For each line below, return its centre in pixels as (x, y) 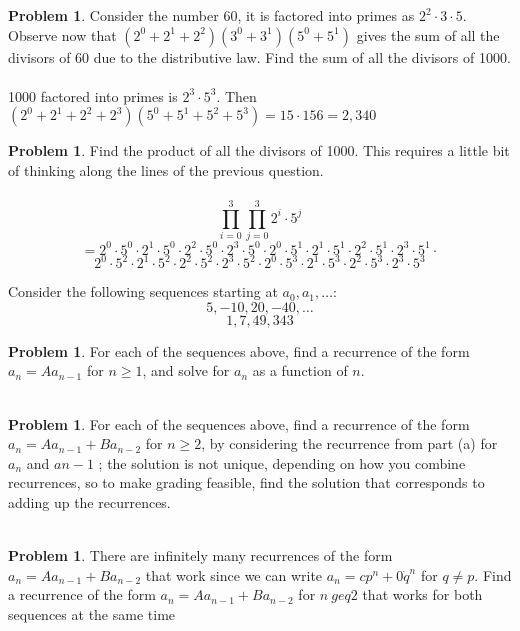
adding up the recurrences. (89, 502)
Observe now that (62, 34)
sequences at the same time (92, 614)
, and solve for (186, 370)
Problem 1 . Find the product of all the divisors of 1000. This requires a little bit (259, 150)
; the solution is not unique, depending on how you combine (282, 462)
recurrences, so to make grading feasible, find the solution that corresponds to (246, 482)
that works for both (422, 594)
